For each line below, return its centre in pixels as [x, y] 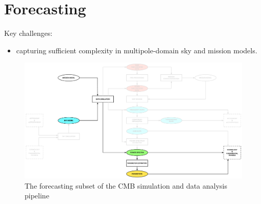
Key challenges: [28, 33]
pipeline [37, 196]
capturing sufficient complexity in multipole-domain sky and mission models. [137, 50]
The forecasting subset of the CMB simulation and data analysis [126, 185]
